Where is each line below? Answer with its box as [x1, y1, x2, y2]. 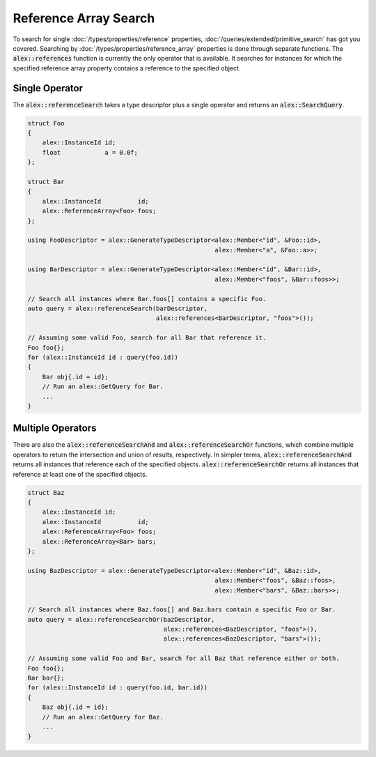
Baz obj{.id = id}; [42, 703, 109, 711]
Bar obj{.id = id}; [42, 373, 109, 381]
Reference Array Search [13, 10, 155, 26]
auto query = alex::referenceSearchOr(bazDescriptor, [27, 615, 215, 623]
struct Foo [27, 119, 65, 127]
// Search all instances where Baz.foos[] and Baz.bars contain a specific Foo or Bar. [27, 606, 336, 613]
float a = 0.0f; [42, 148, 139, 156]
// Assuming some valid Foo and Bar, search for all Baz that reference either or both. [27, 655, 340, 662]
